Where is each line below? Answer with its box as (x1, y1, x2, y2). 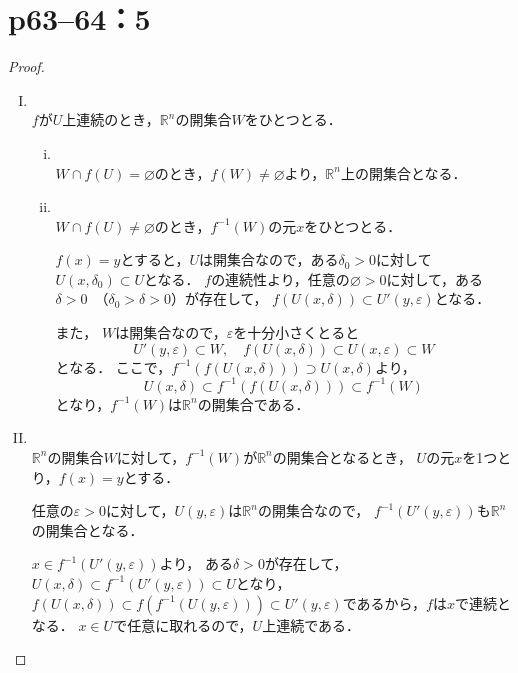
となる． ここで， (55, 356, 172, 377)
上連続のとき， (62, 109, 160, 130)
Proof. (8, 56, 45, 77)
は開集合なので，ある (199, 249, 339, 270)
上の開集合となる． (340, 162, 467, 183)
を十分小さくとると (233, 322, 360, 343)
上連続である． (262, 614, 361, 635)
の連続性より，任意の (211, 268, 350, 289)
